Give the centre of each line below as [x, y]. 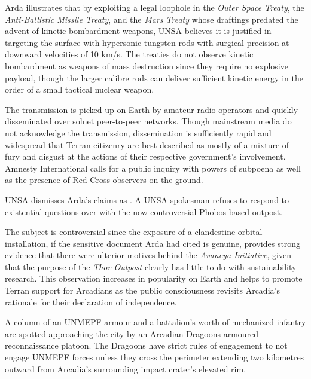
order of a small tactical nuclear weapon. [80, 89]
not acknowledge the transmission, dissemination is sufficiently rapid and [138, 132]
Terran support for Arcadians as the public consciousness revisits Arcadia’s [142, 290]
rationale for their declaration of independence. [91, 302]
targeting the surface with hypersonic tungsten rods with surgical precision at [147, 42]
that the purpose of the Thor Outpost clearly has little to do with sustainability [151, 266]
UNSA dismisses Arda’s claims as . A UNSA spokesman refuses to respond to [147, 199]
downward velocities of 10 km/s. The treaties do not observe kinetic [129, 54]
